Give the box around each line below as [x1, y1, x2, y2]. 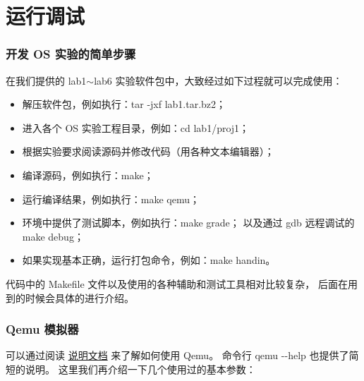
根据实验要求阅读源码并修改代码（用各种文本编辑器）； [22, 144, 274, 159]
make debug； [22, 229, 84, 243]
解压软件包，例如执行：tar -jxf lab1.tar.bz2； [22, 97, 226, 111]
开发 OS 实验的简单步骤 [6, 45, 136, 63]
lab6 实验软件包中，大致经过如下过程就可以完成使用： [94, 73, 343, 87]
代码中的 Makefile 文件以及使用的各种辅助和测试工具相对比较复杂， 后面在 [6, 276, 348, 291]
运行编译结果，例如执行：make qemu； [22, 191, 200, 206]
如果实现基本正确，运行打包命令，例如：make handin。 [22, 253, 276, 267]
